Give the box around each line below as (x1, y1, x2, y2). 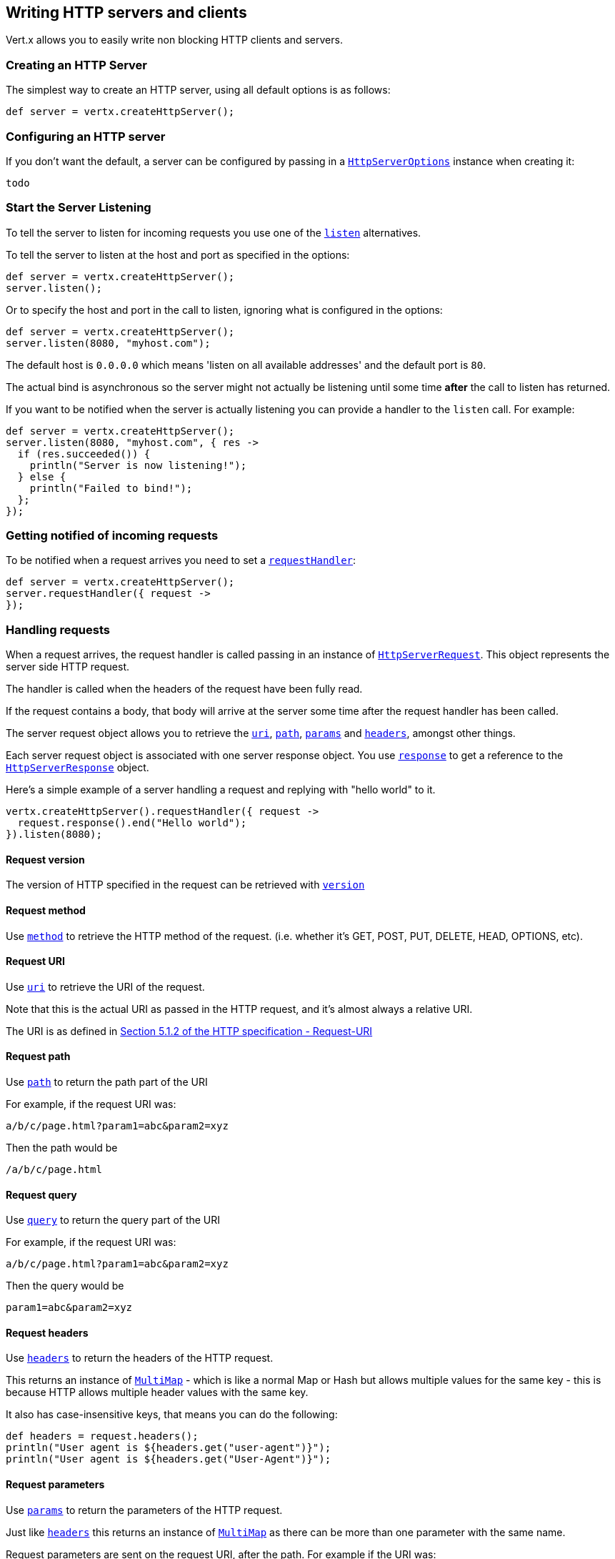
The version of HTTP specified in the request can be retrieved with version (6, 879, 365, 891)
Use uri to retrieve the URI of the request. (6, 980, 205, 993)
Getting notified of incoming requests (6, 528, 219, 543)
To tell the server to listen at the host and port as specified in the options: (6, 248, 350, 261)
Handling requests (6, 622, 110, 637)
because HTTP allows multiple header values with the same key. (6, 1386, 309, 1399)
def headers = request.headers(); (6, 1430, 199, 1442)
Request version (6, 853, 85, 866)
